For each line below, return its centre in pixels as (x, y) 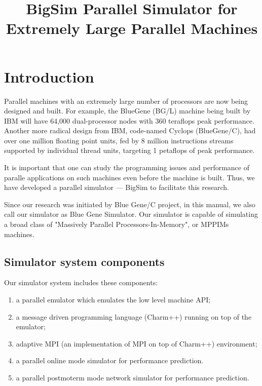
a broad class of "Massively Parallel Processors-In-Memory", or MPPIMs (117, 224)
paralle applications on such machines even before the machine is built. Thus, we (129, 177)
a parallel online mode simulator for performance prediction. (110, 360)
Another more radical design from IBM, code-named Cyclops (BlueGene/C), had (130, 130)
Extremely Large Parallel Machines (132, 28)
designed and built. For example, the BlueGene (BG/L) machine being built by (127, 111)
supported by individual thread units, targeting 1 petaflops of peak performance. (129, 150)
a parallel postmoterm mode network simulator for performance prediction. (133, 377)
